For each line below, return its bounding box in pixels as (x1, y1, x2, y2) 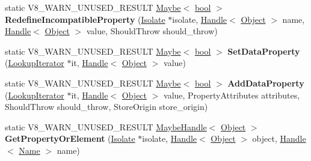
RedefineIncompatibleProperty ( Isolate (5, 13, 165, 25)
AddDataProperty (227, 76, 304, 89)
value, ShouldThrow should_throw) (86, 25, 218, 37)
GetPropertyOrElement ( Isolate (5, 132, 135, 145)
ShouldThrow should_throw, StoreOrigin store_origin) (5, 100, 208, 113)
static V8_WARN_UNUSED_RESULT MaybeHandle (5, 120, 207, 133)
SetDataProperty (227, 44, 300, 57)
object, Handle (252, 132, 306, 145)
